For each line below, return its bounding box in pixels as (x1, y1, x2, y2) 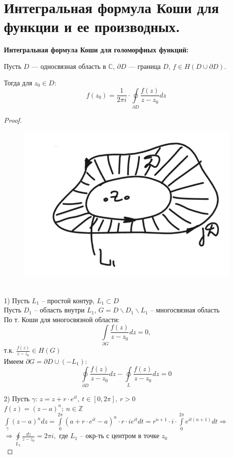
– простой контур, (41, 295, 95, 305)
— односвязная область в (31, 61, 106, 71)
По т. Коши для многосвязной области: (4, 314, 120, 324)
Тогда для (4, 77, 33, 87)
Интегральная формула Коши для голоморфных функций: (4, 45, 189, 55)
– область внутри (34, 305, 85, 315)
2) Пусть (4, 393, 30, 404)
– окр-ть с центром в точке (80, 430, 160, 441)
